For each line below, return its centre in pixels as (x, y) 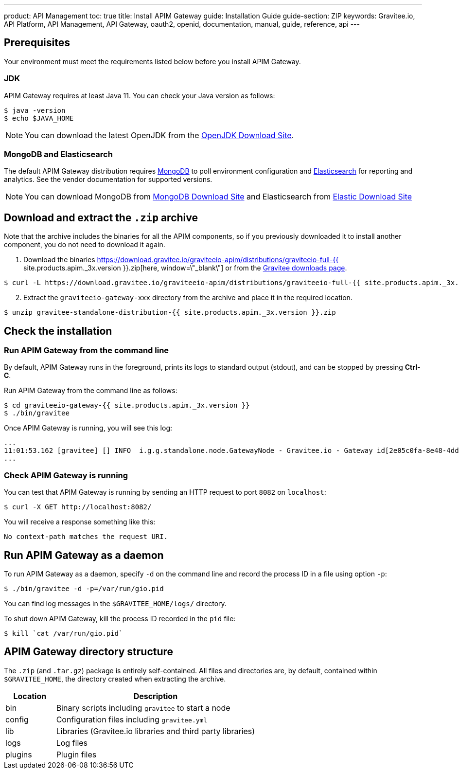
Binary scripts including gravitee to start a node (143, 708)
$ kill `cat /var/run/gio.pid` (63, 633)
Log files (72, 743)
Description (156, 696)
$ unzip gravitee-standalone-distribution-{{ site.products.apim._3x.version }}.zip (170, 313)
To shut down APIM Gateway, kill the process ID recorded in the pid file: (120, 619)
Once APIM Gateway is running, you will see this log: (88, 428)
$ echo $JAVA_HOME (39, 118)
